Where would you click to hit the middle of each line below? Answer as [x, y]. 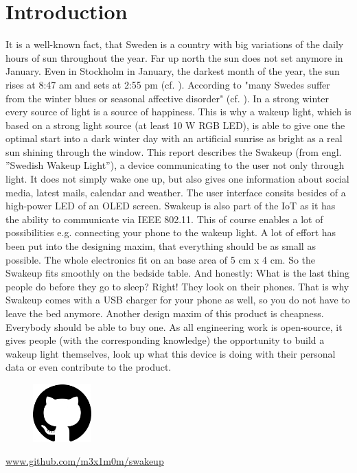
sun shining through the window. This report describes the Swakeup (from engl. [174, 151]
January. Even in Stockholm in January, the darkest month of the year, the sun [173, 71]
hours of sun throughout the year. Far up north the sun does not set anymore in [174, 57]
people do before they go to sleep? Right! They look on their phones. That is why [177, 286]
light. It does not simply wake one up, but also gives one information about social [177, 179]
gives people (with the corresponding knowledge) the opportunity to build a [165, 340]
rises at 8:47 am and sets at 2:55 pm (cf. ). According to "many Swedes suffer [168, 84]
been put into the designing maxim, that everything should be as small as [161, 246]
